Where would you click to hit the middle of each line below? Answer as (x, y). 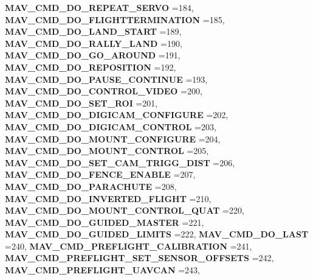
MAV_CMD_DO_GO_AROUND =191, (93, 55)
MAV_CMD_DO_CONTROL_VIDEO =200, (104, 91)
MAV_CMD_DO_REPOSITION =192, (91, 67)
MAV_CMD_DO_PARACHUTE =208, (91, 186)
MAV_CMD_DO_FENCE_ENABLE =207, (100, 174)
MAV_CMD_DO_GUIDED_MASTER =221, (105, 222)
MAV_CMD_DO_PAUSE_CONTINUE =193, (106, 79)
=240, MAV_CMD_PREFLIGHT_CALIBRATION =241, (129, 246)
